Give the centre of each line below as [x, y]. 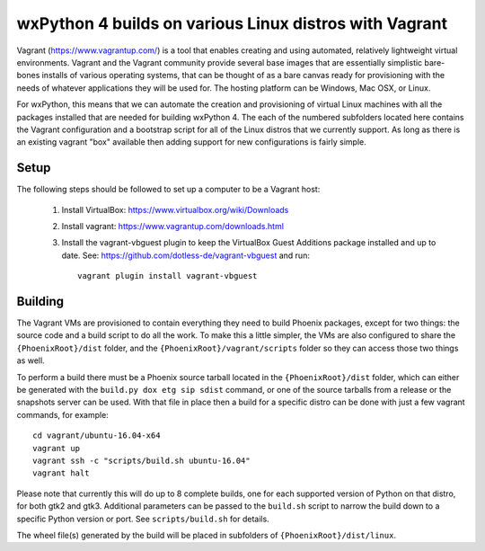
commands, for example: [63, 414]
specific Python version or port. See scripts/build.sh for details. [143, 519]
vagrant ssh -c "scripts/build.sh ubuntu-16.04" [141, 460]
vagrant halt [61, 473]
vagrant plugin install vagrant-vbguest [168, 276]
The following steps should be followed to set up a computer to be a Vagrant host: [168, 190]
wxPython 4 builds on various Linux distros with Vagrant [232, 23]
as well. [31, 360]
